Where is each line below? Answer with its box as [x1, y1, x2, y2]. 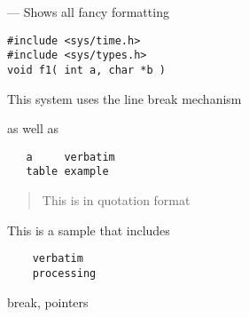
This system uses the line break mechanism [7, 89, 242, 107]
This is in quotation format [42, 191, 191, 210]
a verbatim [26, 150, 115, 163]
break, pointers [7, 292, 89, 311]
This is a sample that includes [7, 220, 170, 239]
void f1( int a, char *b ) [7, 63, 166, 76]
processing [32, 266, 97, 280]
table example [26, 165, 109, 178]
